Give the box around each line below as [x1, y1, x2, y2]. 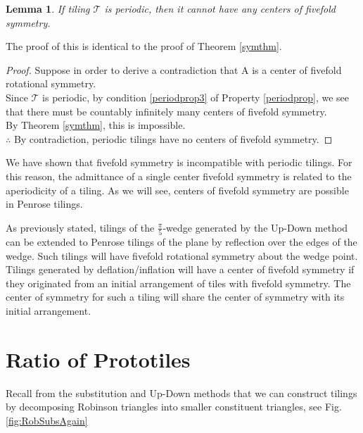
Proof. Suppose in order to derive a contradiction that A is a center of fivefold [6, 62, 342, 77]
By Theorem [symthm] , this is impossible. [6, 118, 186, 132]
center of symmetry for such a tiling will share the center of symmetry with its [6, 289, 345, 304]
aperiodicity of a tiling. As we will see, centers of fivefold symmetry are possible [6, 182, 349, 197]
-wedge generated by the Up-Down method [163, 220, 348, 234]
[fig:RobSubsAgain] [6, 413, 88, 427]
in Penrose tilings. [6, 196, 83, 211]
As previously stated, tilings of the [6, 220, 155, 234]
